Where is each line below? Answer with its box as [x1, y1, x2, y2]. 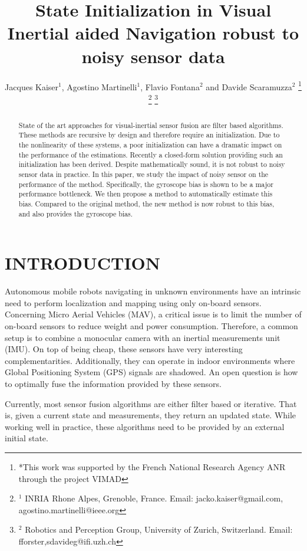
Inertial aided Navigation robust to [7, 21, 299, 45]
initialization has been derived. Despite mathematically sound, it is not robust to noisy [18, 159, 285, 169]
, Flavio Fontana [140, 80, 200, 93]
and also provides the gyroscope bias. [18, 208, 133, 218]
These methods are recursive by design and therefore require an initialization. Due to [18, 130, 280, 140]
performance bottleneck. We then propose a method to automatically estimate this [18, 189, 273, 199]
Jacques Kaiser [5, 80, 59, 93]
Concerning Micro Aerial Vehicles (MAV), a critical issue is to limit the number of [5, 308, 302, 320]
